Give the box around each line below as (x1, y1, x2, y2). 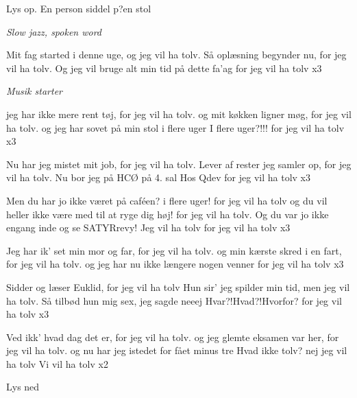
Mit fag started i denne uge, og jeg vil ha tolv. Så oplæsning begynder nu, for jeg (6, 47, 347, 62)
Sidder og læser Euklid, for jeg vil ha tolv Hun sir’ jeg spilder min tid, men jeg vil (6, 279, 350, 294)
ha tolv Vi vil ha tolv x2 (6, 356, 108, 371)
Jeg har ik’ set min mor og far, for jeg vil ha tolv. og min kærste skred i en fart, (6, 243, 342, 257)
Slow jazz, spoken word (6, 24, 102, 38)
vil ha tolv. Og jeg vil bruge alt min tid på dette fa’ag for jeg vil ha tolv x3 (6, 60, 322, 75)
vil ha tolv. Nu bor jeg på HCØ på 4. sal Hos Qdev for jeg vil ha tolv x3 (6, 170, 310, 185)
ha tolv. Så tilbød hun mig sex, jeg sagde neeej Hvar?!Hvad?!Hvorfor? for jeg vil (6, 293, 342, 307)
